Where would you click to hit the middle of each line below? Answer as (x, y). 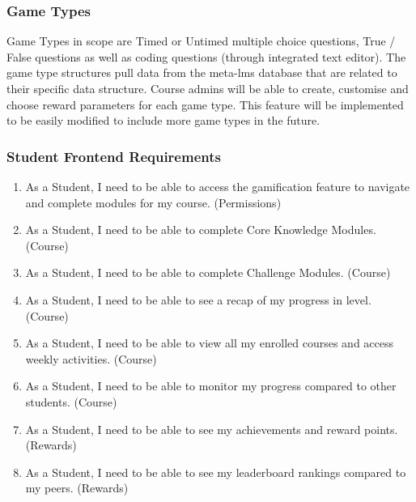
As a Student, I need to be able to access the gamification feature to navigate (218, 186)
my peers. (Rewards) (77, 488)
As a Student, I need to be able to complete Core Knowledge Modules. (201, 230)
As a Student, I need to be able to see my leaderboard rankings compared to (216, 472)
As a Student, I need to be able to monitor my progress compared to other (211, 386)
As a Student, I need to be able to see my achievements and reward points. (212, 429)
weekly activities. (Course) (91, 358)
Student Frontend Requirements (114, 156)
